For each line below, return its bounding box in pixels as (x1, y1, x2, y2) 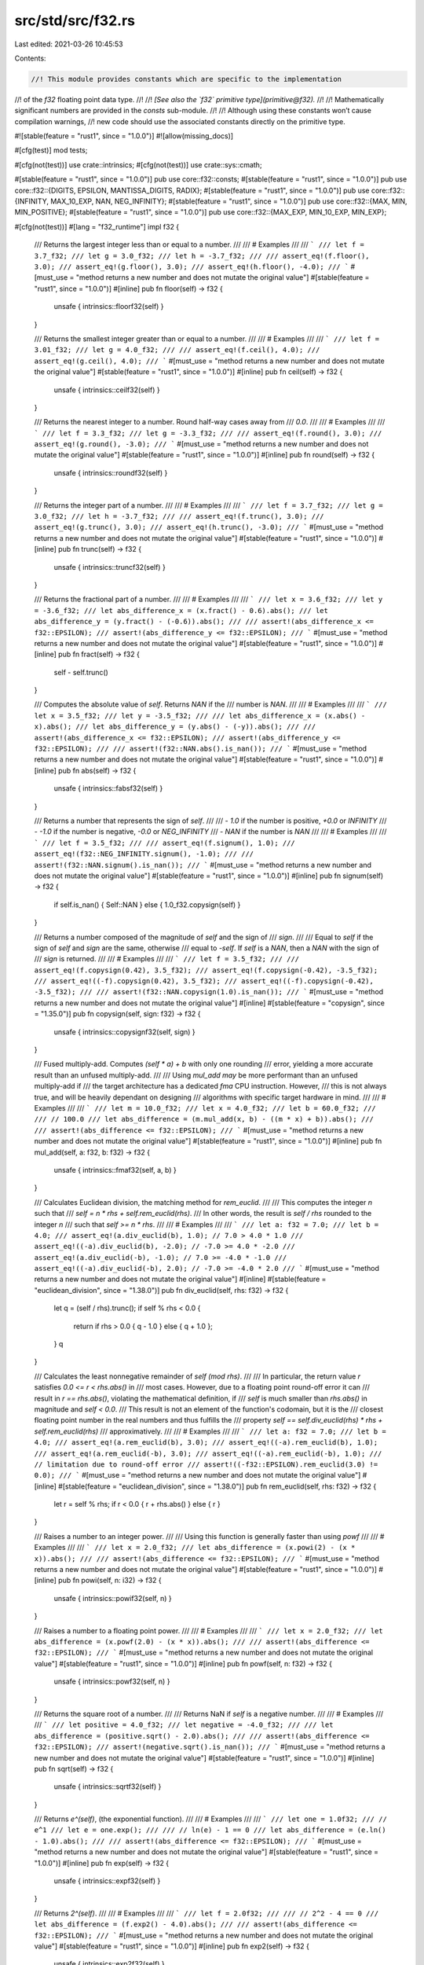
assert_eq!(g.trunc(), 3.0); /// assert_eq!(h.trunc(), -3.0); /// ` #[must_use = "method (34, 523, 384, 532)
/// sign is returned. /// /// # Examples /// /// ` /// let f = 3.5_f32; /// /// (34, 954, 300, 964)
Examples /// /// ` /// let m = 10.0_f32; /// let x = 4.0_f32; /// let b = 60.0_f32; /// (34, 1103, 376, 1112)
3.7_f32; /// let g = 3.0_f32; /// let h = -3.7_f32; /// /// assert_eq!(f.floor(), (34, 252, 370, 260)
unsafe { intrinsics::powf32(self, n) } (53, 1677, 170, 1686)
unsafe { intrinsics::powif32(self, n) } (53, 1593, 172, 1603)
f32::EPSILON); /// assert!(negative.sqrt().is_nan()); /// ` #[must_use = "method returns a (34, 1742, 386, 1752)
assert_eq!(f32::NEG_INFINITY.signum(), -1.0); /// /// (34, 850, 254, 858)
